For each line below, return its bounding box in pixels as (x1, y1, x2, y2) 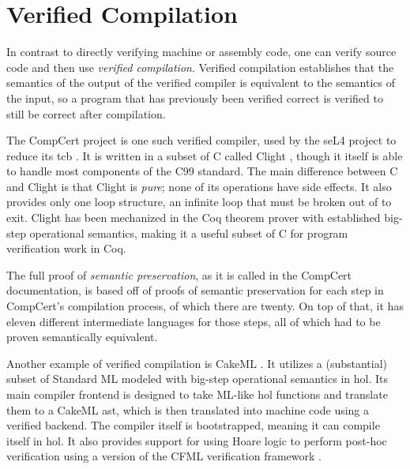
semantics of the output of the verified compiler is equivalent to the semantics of (6, 74, 395, 91)
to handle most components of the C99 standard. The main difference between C (6, 163, 398, 179)
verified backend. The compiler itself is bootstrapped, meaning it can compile (6, 417, 380, 433)
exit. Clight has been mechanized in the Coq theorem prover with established (6, 209, 381, 226)
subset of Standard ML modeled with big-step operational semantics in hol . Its (6, 370, 388, 387)
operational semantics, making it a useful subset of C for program (29, 224, 348, 241)
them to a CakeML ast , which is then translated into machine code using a (6, 401, 370, 418)
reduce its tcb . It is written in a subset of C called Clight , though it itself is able (6, 147, 403, 163)
